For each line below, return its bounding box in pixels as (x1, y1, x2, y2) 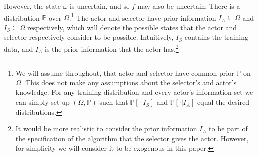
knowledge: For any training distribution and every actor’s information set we (15, 87, 253, 97)
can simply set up (15, 97, 70, 107)
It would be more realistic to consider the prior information (15, 123, 197, 134)
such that (99, 97, 128, 107)
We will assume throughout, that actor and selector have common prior (15, 68, 234, 78)
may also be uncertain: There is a (137, 1, 240, 11)
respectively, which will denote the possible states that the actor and (27, 22, 237, 32)
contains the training (184, 32, 248, 42)
